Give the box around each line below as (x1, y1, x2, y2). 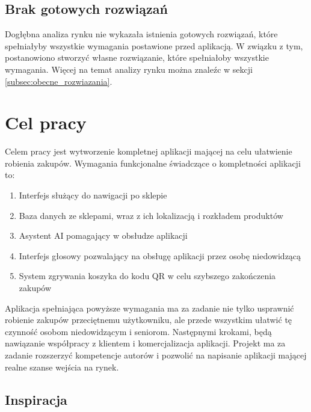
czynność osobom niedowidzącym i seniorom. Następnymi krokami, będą (5, 325, 272, 337)
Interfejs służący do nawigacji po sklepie (19, 189, 167, 201)
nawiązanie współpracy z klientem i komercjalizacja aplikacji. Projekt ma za (5, 337, 286, 349)
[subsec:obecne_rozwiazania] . (5, 75, 112, 87)
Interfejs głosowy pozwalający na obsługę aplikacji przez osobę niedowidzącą (19, 249, 301, 262)
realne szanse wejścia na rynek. (5, 360, 119, 373)
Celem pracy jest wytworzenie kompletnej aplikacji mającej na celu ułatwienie (5, 145, 292, 158)
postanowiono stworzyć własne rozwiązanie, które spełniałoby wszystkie (5, 51, 269, 64)
